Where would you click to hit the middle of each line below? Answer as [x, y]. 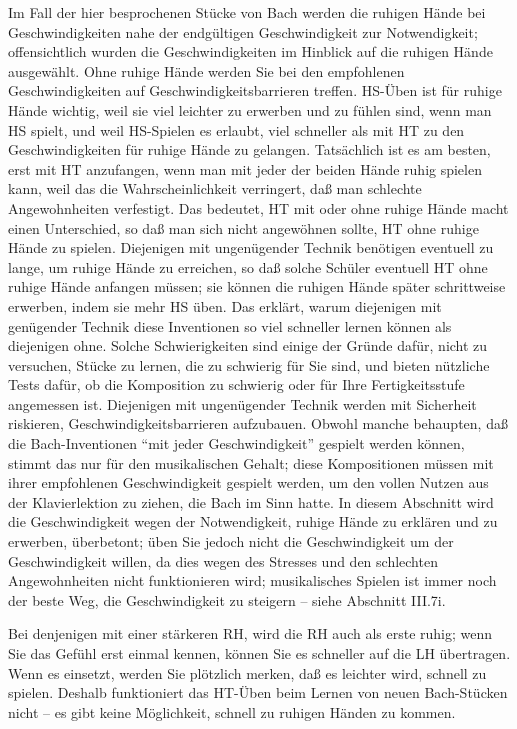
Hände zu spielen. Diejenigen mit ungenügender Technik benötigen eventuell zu [251, 247]
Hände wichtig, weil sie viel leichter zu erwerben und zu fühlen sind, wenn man [250, 109]
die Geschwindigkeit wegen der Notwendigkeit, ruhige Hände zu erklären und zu [253, 521]
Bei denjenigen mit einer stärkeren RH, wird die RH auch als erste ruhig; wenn [250, 633]
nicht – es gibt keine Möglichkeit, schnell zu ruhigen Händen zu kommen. [232, 711]
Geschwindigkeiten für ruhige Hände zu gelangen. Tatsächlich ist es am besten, [249, 149]
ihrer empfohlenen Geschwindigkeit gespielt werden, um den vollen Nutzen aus [248, 482]
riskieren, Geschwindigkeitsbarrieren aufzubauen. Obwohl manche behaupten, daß [258, 423]
